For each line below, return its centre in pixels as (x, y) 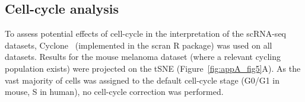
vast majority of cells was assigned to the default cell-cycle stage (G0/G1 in (142, 80)
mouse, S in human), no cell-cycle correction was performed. (114, 92)
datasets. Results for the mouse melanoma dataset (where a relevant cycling (143, 57)
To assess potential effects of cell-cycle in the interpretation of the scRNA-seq (145, 34)
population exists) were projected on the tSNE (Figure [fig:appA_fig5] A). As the (153, 68)
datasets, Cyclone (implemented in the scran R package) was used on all (139, 45)
